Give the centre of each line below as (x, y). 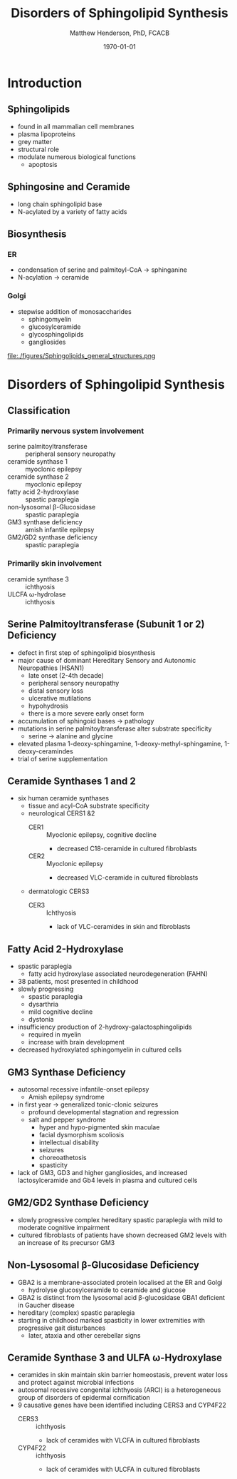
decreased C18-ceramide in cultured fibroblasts (127, 849)
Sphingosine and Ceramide (69, 187)
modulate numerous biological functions (77, 157)
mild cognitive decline (60, 1012)
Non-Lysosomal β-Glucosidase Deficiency (103, 1265)
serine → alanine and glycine (70, 736)
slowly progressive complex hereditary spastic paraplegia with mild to (120, 1220)
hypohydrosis (48, 706)
